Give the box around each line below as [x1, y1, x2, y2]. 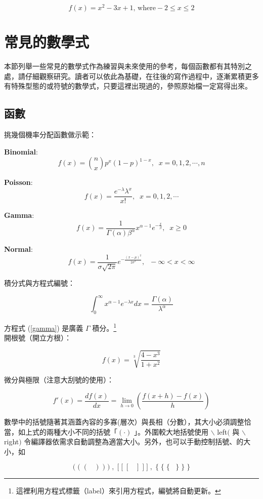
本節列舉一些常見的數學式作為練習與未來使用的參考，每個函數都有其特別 [4, 61, 245, 71]
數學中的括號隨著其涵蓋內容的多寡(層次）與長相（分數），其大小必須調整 [4, 416, 244, 427]
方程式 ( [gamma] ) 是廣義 [4, 322, 83, 333]
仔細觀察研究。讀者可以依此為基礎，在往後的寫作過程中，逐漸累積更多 [25, 70, 259, 81]
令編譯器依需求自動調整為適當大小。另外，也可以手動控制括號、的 [24, 436, 244, 447]
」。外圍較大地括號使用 [134, 426, 209, 437]
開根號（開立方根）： [4, 332, 71, 343]
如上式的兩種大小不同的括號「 [18, 426, 117, 437]
